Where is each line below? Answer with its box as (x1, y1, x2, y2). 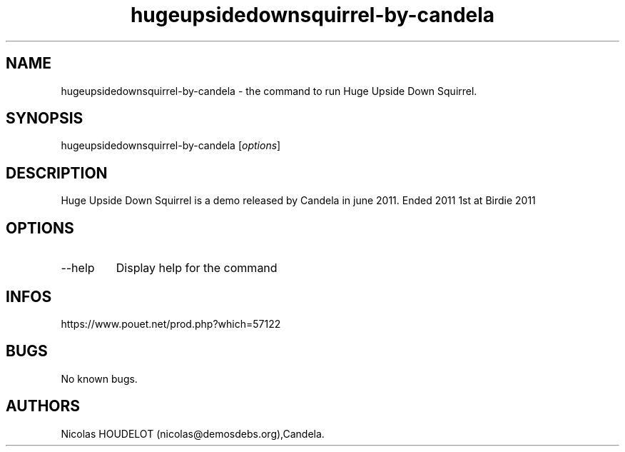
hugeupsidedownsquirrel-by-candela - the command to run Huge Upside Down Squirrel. (61, 84, 477, 97)
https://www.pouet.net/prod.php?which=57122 (61, 317, 281, 330)
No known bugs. (61, 372, 138, 385)
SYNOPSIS (6, 109, 83, 128)
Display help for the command (116, 261, 278, 276)
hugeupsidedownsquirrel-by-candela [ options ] (61, 139, 281, 152)
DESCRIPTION (6, 164, 108, 182)
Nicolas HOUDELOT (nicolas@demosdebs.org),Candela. (61, 427, 325, 440)
